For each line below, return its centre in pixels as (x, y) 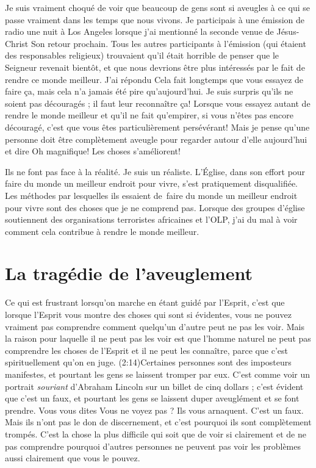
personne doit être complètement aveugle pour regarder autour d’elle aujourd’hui (156, 139)
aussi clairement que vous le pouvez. (73, 458)
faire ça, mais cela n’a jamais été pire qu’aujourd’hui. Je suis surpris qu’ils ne (149, 91)
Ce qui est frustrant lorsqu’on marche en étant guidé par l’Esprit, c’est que (145, 302)
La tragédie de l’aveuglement (129, 273)
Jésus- (288, 31)
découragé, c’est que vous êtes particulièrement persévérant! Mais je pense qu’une (157, 127)
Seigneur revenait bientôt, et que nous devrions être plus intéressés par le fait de (155, 67)
